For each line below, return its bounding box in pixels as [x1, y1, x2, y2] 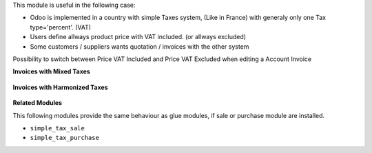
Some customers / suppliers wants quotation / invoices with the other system [30, 42, 249, 51]
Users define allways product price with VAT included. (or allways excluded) [30, 33, 247, 41]
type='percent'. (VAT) [30, 23, 92, 31]
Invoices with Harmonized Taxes [12, 83, 108, 91]
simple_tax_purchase [30, 134, 100, 142]
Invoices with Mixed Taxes [12, 67, 91, 75]
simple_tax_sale [30, 124, 85, 132]
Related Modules [12, 99, 62, 107]
